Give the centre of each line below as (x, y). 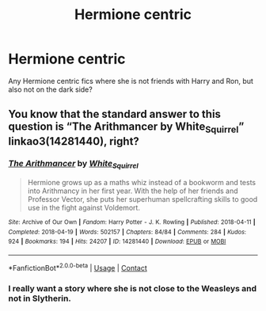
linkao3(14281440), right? (74, 141)
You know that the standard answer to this (115, 114)
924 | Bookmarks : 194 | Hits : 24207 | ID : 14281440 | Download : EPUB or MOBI (117, 242)
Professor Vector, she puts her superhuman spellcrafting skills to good (142, 199)
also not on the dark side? (50, 89)
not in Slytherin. (40, 298)
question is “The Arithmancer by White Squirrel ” (126, 128)
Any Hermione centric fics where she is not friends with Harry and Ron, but (131, 81)
